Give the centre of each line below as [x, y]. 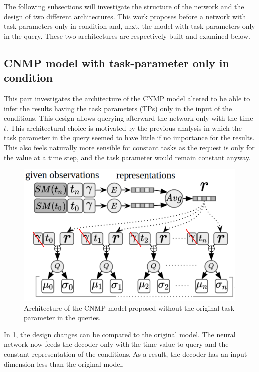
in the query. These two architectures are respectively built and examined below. [127, 36]
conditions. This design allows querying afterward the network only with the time [129, 118]
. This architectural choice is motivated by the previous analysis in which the [124, 128]
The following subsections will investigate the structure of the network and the [124, 6]
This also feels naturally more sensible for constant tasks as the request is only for [129, 147]
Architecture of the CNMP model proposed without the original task [129, 307]
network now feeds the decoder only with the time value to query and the [116, 344]
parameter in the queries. [62, 317]
